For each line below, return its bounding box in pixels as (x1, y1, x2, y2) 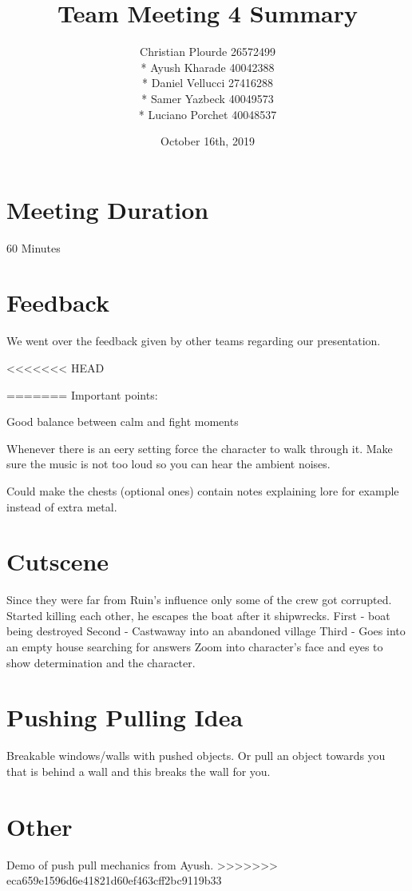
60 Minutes (6, 239, 61, 256)
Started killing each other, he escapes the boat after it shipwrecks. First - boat (6, 607, 390, 623)
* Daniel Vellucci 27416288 (142, 74, 273, 91)
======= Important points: (6, 386, 158, 403)
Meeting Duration (6, 193, 209, 225)
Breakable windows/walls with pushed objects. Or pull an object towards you (6, 747, 386, 764)
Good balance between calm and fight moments (6, 413, 239, 430)
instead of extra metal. (6, 498, 117, 515)
